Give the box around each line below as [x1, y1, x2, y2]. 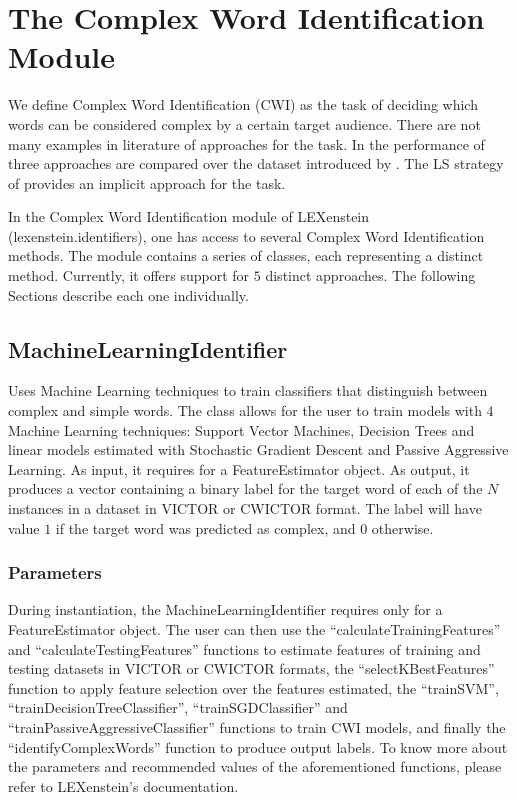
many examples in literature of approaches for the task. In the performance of [8, 133, 485, 154]
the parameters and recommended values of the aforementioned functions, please [8, 756, 502, 777]
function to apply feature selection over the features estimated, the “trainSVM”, [8, 677, 499, 698]
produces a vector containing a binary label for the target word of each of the [8, 478, 483, 499]
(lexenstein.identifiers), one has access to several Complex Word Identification [8, 225, 485, 246]
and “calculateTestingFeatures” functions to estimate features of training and [8, 638, 481, 659]
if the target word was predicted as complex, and [55, 517, 356, 538]
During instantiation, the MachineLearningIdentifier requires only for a [8, 599, 443, 620]
